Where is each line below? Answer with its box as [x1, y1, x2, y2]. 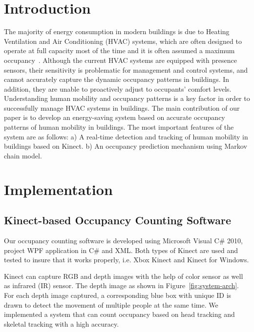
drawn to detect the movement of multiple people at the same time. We [4, 299, 218, 310]
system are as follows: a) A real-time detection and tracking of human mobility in [4, 131, 248, 141]
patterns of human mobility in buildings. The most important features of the [4, 122, 234, 132]
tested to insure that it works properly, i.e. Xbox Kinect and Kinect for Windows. [4, 254, 249, 265]
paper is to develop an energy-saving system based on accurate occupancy [4, 112, 225, 122]
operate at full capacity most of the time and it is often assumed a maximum [4, 45, 235, 56]
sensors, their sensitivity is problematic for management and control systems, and [4, 64, 248, 75]
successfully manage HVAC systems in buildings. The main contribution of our [4, 102, 240, 113]
